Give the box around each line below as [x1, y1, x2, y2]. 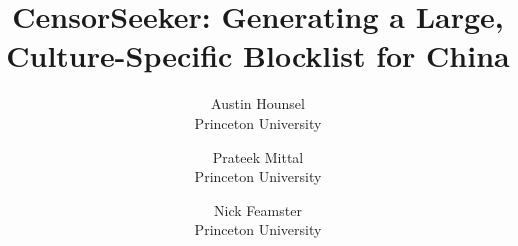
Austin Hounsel [211, 93, 305, 114]
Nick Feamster [214, 199, 302, 220]
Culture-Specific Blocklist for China [6, 35, 510, 76]
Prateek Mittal [212, 146, 304, 167]
